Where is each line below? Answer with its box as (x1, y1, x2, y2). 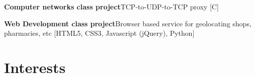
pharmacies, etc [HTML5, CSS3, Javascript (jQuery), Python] (4, 28, 195, 38)
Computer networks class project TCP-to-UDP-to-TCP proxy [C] (4, 1, 219, 11)
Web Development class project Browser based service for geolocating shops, (4, 18, 251, 28)
